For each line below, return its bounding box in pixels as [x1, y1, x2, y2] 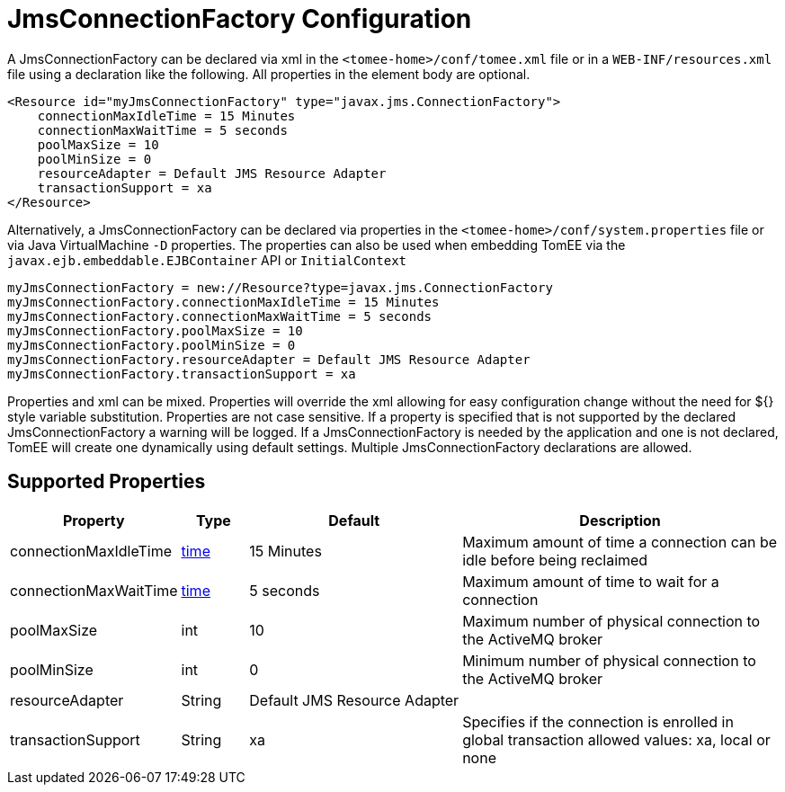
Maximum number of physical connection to [462, 611, 761, 630]
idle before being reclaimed [462, 550, 648, 569]
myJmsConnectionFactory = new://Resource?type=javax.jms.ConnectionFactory [7, 280, 553, 295]
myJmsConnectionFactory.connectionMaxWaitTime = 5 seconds [7, 308, 433, 324]
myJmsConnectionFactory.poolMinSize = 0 [7, 337, 296, 352]
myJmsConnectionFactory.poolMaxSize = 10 [7, 323, 303, 338]
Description [579, 511, 661, 529]
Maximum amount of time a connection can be [462, 532, 777, 551]
